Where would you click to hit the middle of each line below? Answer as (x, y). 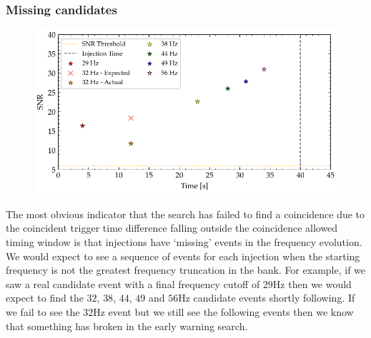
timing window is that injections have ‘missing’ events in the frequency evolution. (184, 241)
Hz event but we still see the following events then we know (223, 311)
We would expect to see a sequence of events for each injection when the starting (183, 256)
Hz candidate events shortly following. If (267, 298)
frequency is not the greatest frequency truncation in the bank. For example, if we (186, 270)
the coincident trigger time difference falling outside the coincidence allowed (172, 228)
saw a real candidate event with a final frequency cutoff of (133, 283)
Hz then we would (312, 283)
